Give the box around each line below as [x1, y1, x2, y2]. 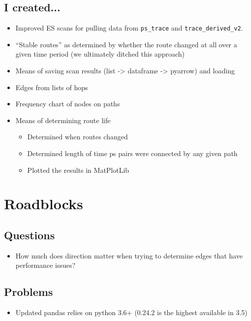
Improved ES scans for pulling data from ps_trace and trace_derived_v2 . [15, 23, 243, 33]
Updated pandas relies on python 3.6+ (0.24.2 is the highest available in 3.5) [15, 307, 248, 318]
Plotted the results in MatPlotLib [27, 164, 129, 175]
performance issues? [15, 260, 76, 270]
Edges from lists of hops [15, 82, 88, 92]
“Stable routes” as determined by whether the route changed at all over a [15, 39, 237, 49]
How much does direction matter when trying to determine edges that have [15, 250, 243, 260]
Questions [4, 227, 55, 242]
